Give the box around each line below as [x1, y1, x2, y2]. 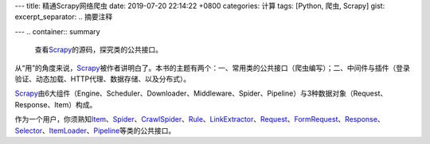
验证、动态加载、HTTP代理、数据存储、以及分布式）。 [14, 74, 191, 84]
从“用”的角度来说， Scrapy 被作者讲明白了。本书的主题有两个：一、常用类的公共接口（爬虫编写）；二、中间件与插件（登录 [14, 63, 410, 72]
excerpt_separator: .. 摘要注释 [14, 12, 113, 21]
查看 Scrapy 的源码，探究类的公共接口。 [34, 45, 163, 55]
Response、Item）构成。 [14, 99, 97, 109]
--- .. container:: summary [14, 26, 100, 36]
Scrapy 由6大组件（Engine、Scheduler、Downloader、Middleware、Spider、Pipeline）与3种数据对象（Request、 [14, 88, 388, 99]
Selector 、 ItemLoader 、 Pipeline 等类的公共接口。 [14, 126, 176, 135]
